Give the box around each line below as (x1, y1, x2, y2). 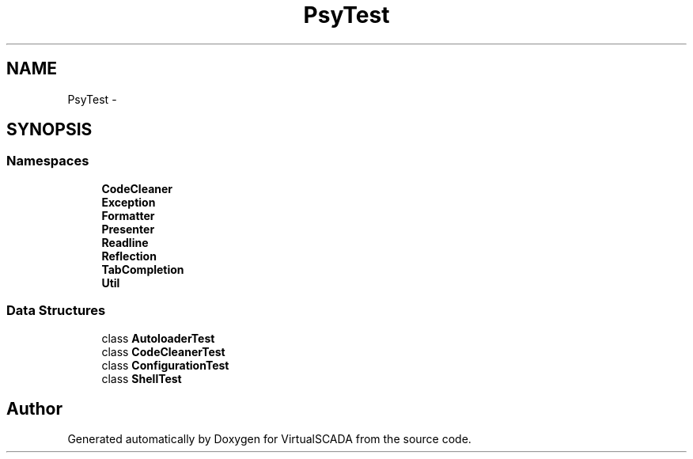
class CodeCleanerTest (101, 344, 225, 358)
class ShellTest (101, 371, 182, 385)
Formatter (101, 208, 155, 222)
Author (6, 398, 62, 419)
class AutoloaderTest (101, 331, 215, 345)
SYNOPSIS (6, 119, 93, 140)
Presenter (101, 222, 155, 236)
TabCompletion (101, 262, 184, 276)
